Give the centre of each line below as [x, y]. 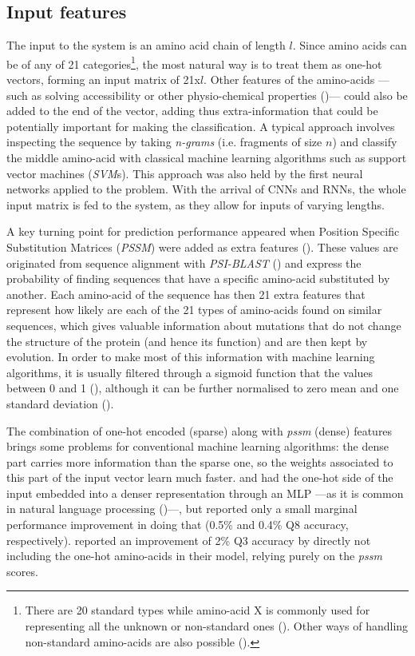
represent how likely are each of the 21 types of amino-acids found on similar [194, 310]
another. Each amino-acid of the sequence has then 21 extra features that [186, 294]
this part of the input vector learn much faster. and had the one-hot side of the [200, 477]
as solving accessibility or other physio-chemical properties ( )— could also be [219, 95]
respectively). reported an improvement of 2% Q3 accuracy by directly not [189, 540]
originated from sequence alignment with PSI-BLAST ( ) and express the [184, 262]
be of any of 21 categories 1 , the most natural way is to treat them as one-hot [194, 62]
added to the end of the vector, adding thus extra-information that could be [192, 111]
